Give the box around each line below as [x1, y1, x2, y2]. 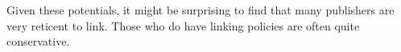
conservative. [6, 33, 70, 50]
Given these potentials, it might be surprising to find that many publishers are [6, 2, 395, 18]
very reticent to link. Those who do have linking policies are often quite [6, 17, 360, 34]
